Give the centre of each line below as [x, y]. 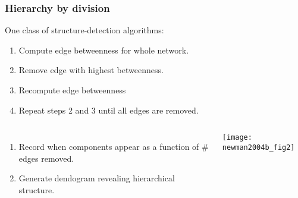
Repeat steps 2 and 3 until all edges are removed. [109, 110]
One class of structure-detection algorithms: [84, 30]
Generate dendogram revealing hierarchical [97, 178]
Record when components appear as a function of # [114, 147]
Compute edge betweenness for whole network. [104, 50]
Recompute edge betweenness [72, 90]
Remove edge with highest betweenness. [91, 70]
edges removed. [46, 158]
